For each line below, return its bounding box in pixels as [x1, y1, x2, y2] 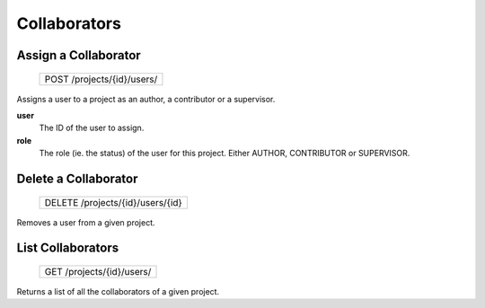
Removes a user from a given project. [16, 216, 155, 228]
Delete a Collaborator [16, 171, 138, 186]
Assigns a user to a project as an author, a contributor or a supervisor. [16, 93, 276, 104]
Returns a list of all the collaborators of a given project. [16, 286, 220, 296]
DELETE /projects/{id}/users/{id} [44, 196, 183, 208]
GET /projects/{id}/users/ [44, 265, 152, 277]
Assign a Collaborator [16, 48, 141, 63]
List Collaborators [16, 241, 119, 256]
